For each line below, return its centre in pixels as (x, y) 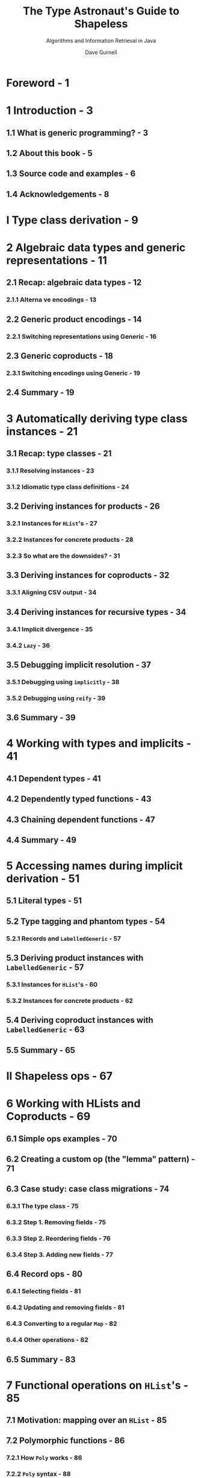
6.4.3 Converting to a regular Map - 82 (62, 1324)
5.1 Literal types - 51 (44, 901)
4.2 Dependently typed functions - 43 (79, 799)
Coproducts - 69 (48, 1117)
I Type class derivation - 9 (72, 220)
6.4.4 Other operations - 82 (47, 1340)
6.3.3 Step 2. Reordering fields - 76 (58, 1239)
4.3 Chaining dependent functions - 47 (81, 819)
